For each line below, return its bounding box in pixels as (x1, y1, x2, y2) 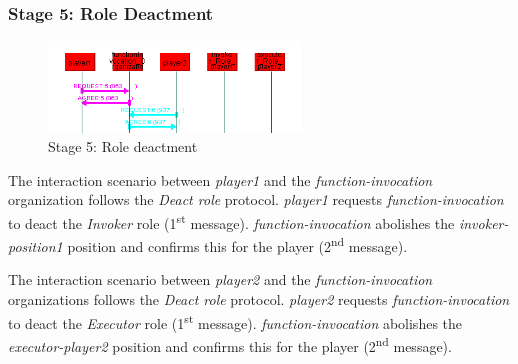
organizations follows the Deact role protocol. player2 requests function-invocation (8, 289, 510, 309)
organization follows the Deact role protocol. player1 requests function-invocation (8, 189, 504, 210)
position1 (8, 235, 63, 256)
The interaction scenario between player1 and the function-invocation (8, 169, 433, 190)
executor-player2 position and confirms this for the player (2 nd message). (8, 332, 452, 356)
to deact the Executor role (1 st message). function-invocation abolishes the (8, 309, 463, 333)
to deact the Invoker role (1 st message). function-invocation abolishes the (8, 209, 455, 233)
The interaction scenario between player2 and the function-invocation (8, 269, 433, 290)
